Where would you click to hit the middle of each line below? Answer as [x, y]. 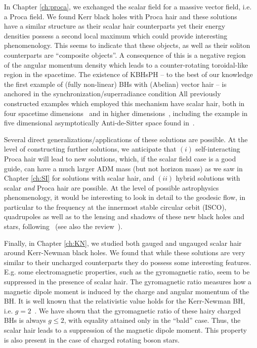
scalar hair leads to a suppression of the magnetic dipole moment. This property [126, 330]
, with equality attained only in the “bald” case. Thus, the [152, 320]
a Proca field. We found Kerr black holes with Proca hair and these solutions [121, 16]
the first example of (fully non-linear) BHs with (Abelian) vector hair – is [115, 84]
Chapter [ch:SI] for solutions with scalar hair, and [79, 178]
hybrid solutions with [208, 178]
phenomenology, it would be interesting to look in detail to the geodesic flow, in [125, 197]
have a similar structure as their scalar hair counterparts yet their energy [115, 26]
